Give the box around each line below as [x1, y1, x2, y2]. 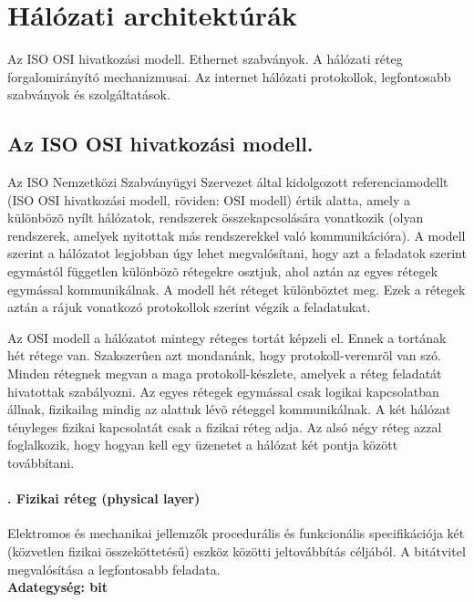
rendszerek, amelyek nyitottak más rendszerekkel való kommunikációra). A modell [7, 225, 466, 244]
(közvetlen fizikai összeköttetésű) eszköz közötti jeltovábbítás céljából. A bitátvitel [7, 542, 466, 560]
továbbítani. [7, 453, 75, 472]
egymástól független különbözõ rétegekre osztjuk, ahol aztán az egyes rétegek [7, 262, 438, 281]
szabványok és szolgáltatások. [7, 85, 170, 104]
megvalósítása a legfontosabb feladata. [7, 559, 221, 578]
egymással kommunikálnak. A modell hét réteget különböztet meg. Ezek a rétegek [7, 279, 466, 298]
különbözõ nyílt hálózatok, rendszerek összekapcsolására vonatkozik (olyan [7, 208, 424, 227]
